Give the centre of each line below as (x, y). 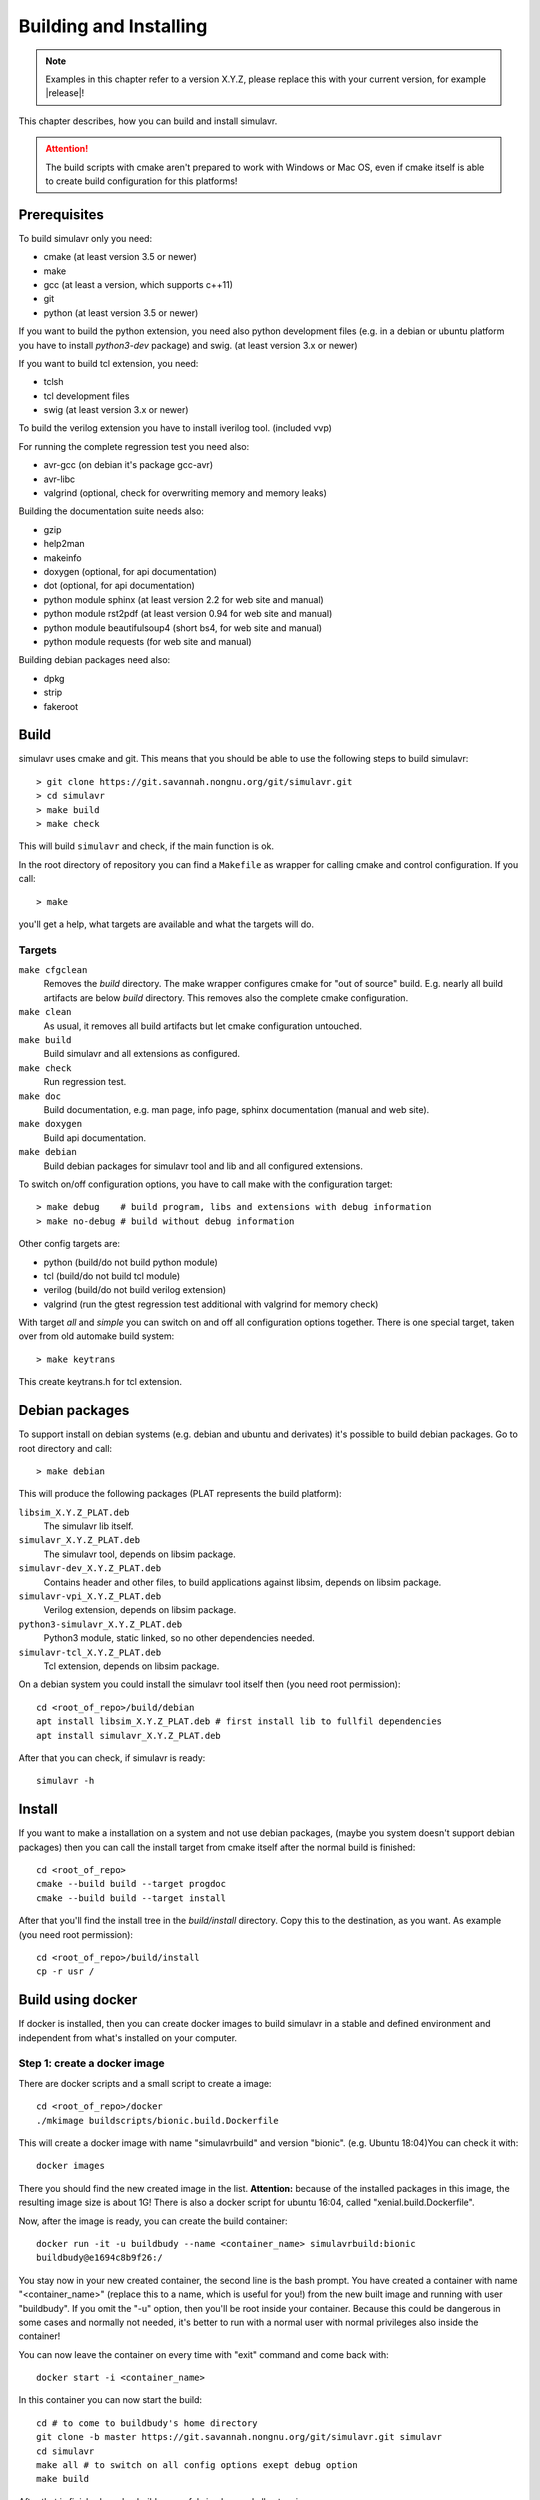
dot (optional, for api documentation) (119, 586)
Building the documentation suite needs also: (111, 511)
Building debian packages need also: (94, 660)
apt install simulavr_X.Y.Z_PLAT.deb (129, 1735)
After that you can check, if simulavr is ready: (112, 1757)
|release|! (65, 93)
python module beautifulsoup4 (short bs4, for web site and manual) (183, 627)
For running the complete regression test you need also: (134, 446)
